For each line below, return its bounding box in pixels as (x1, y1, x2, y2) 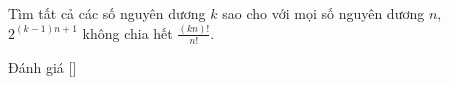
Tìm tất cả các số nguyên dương (8, 3, 206, 23)
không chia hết (82, 22, 173, 43)
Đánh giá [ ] (8, 56, 77, 77)
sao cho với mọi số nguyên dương (222, 3, 425, 23)
